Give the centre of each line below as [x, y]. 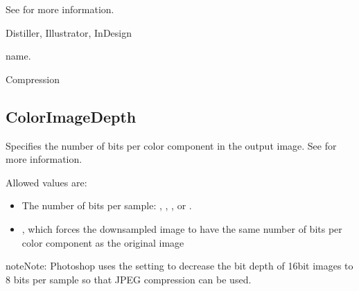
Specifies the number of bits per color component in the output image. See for [171, 145]
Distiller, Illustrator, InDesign [69, 32]
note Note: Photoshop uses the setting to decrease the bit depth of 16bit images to [179, 266]
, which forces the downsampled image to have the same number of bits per [182, 228]
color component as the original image [103, 242]
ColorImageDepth [71, 116]
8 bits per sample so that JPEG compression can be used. [129, 279]
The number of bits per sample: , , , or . [107, 205]
